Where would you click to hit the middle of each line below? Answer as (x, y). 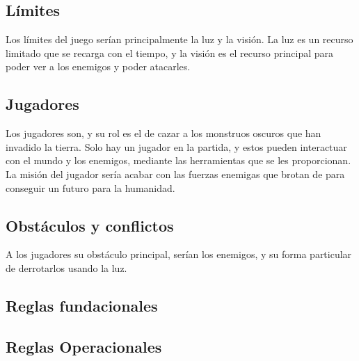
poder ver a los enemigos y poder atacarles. (98, 66)
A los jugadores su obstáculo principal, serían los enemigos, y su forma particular (179, 254)
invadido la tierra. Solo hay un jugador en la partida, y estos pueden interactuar (176, 146)
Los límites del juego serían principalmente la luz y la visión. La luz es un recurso (179, 39)
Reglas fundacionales (82, 305)
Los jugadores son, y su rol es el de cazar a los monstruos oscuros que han (163, 133)
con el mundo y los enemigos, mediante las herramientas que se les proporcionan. (178, 160)
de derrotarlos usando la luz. (66, 267)
